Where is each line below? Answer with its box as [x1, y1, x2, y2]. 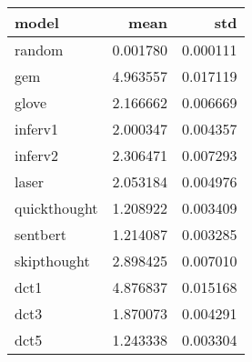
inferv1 [15, 118, 59, 139]
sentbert [15, 224, 67, 245]
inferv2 [15, 145, 59, 166]
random [15, 39, 64, 60]
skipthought [15, 250, 90, 271]
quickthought [15, 197, 98, 218]
